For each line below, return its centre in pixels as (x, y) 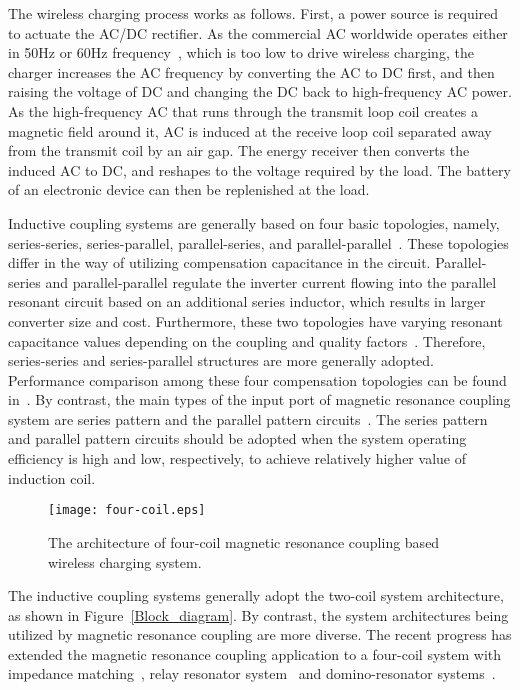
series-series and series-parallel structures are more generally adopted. (221, 360)
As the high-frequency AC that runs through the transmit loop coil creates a (243, 110)
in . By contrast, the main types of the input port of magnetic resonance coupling (259, 399)
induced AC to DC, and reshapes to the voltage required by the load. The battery (259, 169)
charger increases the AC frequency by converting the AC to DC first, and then (251, 71)
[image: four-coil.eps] (127, 510)
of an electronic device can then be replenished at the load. (189, 189)
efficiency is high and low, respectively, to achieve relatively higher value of (237, 458)
